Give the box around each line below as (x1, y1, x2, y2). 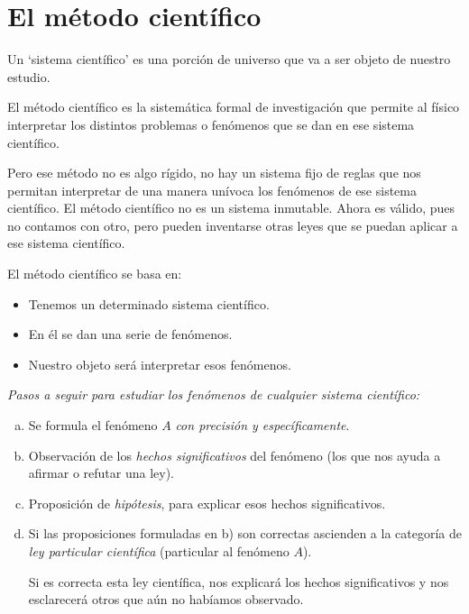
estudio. (7, 67, 51, 86)
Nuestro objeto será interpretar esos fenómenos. (28, 354, 291, 373)
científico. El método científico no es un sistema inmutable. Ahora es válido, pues (7, 198, 455, 217)
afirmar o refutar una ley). (28, 463, 174, 482)
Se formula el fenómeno (28, 416, 158, 435)
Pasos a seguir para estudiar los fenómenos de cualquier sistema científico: (7, 385, 420, 404)
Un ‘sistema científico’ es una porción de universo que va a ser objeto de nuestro (7, 50, 451, 69)
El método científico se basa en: (7, 264, 182, 283)
